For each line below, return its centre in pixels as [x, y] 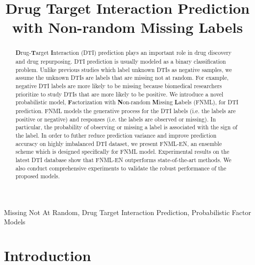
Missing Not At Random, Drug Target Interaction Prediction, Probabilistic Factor [127, 212]
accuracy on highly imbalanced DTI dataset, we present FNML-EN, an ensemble [119, 143]
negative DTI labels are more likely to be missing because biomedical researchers [119, 85]
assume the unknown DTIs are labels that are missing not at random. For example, [122, 78]
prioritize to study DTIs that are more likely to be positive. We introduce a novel [119, 94]
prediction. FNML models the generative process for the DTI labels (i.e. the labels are [126, 110]
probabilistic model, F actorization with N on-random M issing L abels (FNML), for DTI [127, 102]
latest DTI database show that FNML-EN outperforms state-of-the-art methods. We [123, 159]
